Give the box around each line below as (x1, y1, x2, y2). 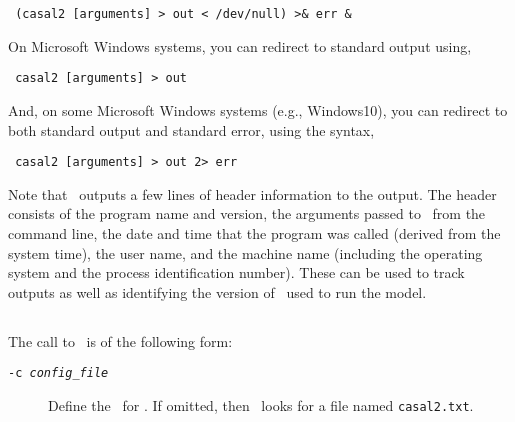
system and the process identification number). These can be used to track (8, 262, 465, 283)
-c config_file (8, 366, 109, 381)
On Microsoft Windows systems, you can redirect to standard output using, (8, 35, 472, 56)
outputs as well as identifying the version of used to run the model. (8, 281, 427, 302)
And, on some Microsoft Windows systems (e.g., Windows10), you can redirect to (8, 99, 508, 120)
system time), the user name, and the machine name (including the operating (8, 242, 483, 263)
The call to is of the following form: (8, 330, 233, 351)
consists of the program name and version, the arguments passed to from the (8, 203, 486, 224)
